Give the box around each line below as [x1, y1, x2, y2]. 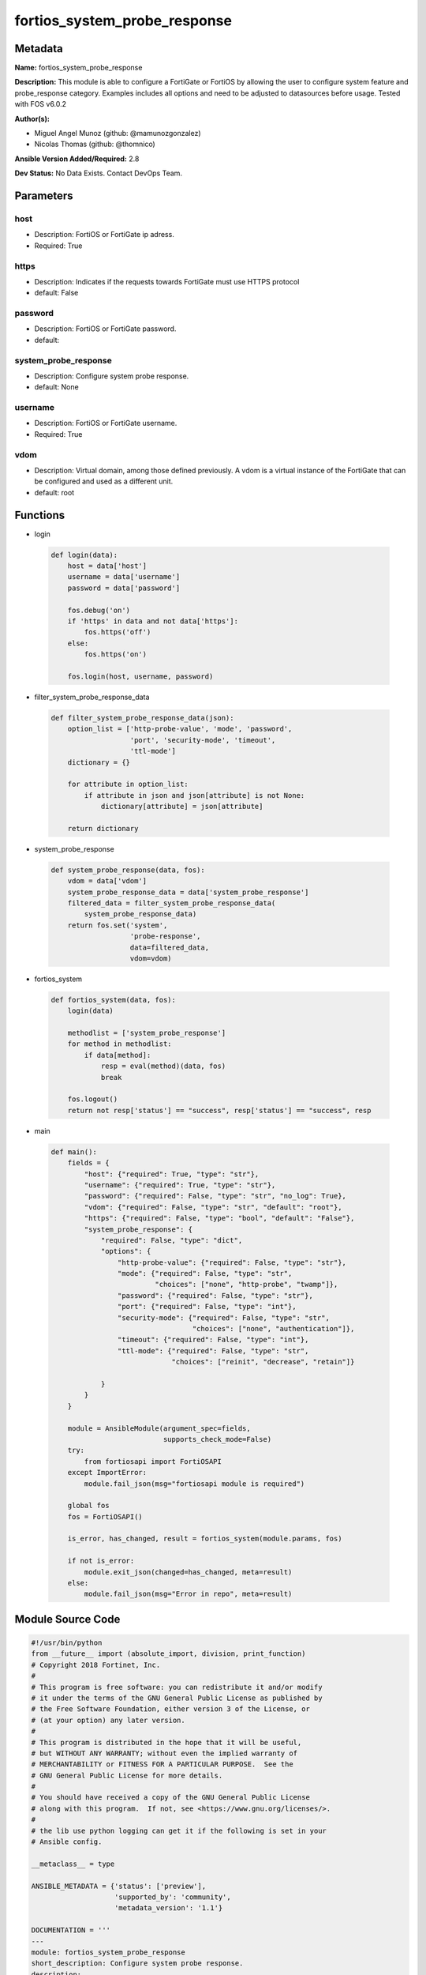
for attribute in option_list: [67, 780, 189, 789]
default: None [34, 382, 79, 392]
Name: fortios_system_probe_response [14, 63, 143, 73]
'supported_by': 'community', [114, 1892, 232, 1902]
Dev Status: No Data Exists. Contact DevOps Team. [14, 168, 183, 178]
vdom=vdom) [129, 954, 173, 963]
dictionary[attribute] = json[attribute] [100, 802, 263, 811]
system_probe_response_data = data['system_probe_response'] [67, 887, 309, 897]
